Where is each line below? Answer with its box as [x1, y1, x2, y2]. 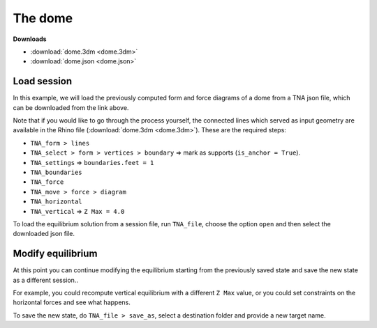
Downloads [13, 35, 47, 43]
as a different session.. [13, 276, 78, 284]
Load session [13, 75, 73, 87]
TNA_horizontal [30, 198, 83, 205]
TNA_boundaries [30, 168, 83, 176]
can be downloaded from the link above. [13, 103, 129, 111]
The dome [13, 10, 73, 26]
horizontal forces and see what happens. [13, 298, 131, 306]
